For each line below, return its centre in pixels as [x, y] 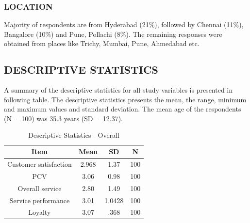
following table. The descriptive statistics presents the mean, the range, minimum [125, 99]
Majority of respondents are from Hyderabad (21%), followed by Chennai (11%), [124, 24]
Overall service [40, 188]
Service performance [40, 200]
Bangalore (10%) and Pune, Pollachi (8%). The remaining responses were [113, 34]
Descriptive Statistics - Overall [74, 135]
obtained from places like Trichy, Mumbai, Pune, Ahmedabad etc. [102, 43]
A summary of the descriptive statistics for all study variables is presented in [118, 90]
